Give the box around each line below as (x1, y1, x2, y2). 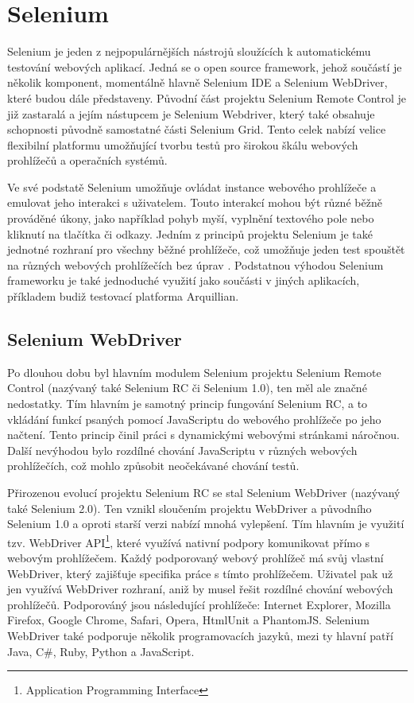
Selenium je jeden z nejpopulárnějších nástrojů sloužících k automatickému (7, 43, 371, 60)
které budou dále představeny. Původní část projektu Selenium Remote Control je (7, 89, 407, 106)
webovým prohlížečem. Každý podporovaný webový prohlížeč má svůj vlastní (7, 550, 384, 566)
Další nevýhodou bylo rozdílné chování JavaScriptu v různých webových (7, 441, 358, 458)
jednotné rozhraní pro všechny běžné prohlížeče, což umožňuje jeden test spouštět (7, 241, 405, 258)
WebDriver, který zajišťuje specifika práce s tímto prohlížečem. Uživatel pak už (7, 565, 393, 581)
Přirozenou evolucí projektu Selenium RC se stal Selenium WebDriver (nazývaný (7, 484, 400, 500)
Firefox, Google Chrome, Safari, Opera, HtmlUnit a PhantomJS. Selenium (7, 612, 370, 628)
